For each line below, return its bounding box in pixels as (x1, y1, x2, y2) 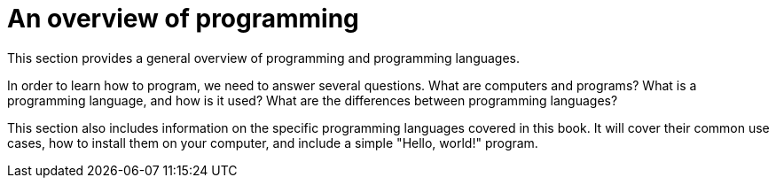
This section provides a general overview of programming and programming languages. (7, 50, 521, 66)
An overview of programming (7, 4, 359, 34)
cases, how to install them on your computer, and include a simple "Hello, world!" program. (7, 135, 538, 150)
